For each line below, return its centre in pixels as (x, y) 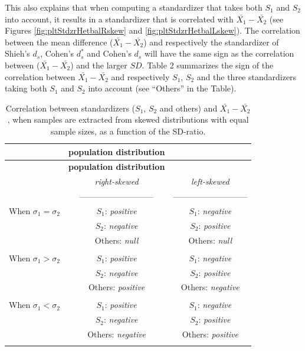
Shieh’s (17, 53)
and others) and (188, 108)
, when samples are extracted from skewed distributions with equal (128, 119)
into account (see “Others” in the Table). (162, 88)
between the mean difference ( (59, 42)
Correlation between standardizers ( (70, 108)
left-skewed (210, 181)
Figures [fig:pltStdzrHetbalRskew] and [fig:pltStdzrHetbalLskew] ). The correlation (152, 30)
